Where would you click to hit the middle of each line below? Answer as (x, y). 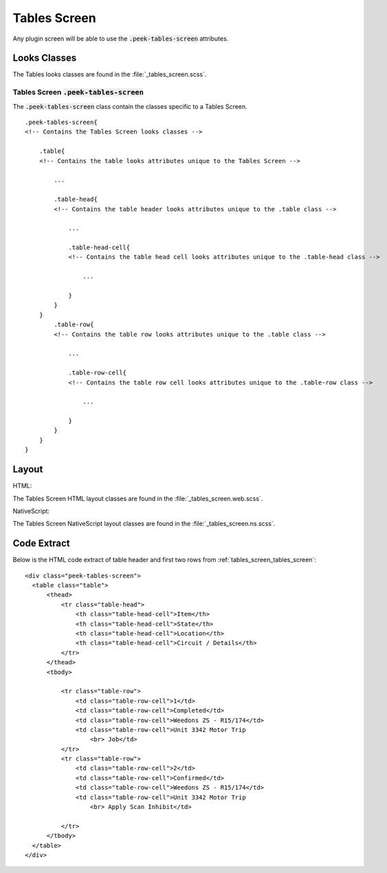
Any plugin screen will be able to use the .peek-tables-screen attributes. (121, 39)
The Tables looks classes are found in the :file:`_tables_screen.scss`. (110, 74)
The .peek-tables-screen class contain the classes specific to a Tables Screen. (130, 106)
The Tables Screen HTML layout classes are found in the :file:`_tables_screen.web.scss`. (138, 498)
